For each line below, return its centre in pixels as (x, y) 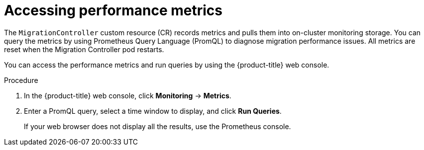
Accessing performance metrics (113, 10)
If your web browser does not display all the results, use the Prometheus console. (158, 126)
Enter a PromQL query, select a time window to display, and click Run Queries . (153, 111)
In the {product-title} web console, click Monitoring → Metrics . (128, 95)
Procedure (21, 80)
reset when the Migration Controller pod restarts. (84, 49)
